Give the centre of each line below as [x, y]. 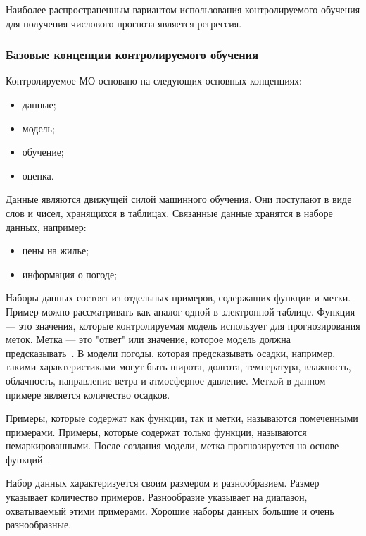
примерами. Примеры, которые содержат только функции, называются [156, 431]
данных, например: [46, 226]
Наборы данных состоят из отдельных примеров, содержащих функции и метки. [178, 298]
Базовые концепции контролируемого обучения [132, 55]
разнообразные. [39, 524]
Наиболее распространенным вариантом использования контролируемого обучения [183, 9]
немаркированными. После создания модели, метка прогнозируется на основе [172, 445]
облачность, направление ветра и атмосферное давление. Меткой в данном [166, 380]
